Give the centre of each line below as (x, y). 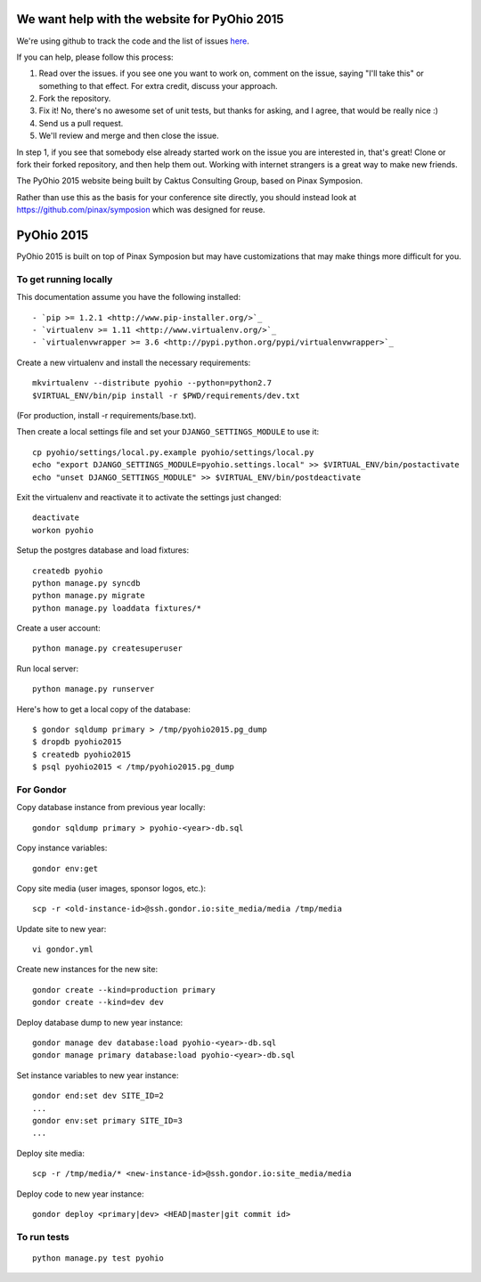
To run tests (43, 1237)
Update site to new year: (61, 929)
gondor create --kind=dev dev (98, 1002)
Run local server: (48, 669)
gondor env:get (65, 868)
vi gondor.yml (63, 949)
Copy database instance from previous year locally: (111, 807)
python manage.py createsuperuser (107, 649)
